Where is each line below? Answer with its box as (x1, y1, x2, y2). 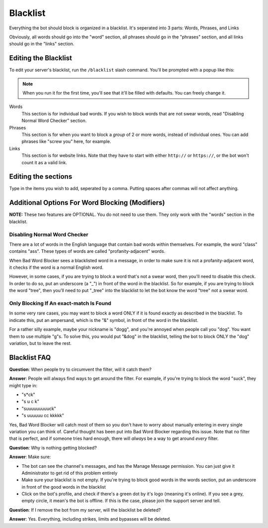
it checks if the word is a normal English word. (9, 264, 104, 271)
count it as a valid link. (21, 159, 67, 165)
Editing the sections (9, 172, 72, 181)
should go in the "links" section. (9, 41, 74, 47)
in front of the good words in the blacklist (21, 484, 106, 490)
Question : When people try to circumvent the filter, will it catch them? (9, 366, 152, 372)
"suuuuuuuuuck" (21, 406, 57, 412)
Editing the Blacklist (9, 54, 72, 62)
